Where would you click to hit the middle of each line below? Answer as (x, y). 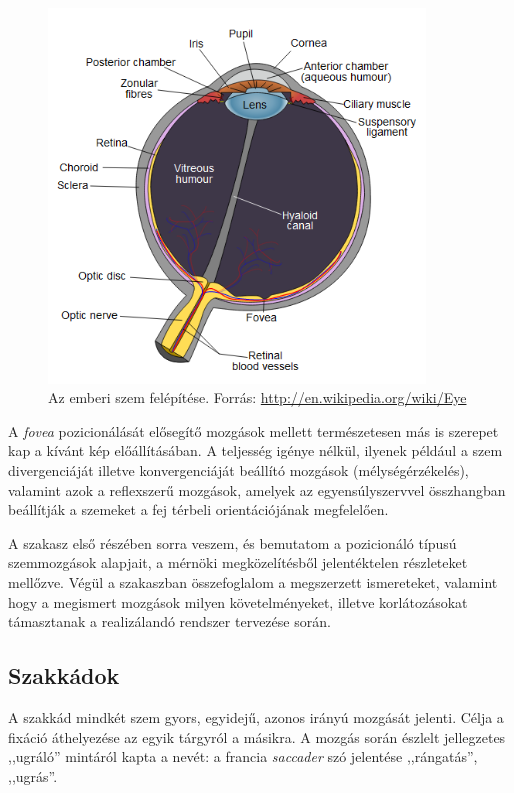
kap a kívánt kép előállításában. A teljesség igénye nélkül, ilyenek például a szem (255, 450)
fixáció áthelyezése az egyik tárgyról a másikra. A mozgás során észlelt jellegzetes (257, 736)
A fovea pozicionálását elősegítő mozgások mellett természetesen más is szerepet (253, 430)
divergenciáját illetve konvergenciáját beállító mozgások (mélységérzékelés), (238, 469)
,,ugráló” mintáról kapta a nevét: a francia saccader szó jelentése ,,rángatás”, (243, 756)
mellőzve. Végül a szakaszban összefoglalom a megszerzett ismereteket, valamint (253, 581)
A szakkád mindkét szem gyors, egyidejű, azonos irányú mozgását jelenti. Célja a (256, 716)
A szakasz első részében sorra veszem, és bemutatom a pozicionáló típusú (232, 542)
